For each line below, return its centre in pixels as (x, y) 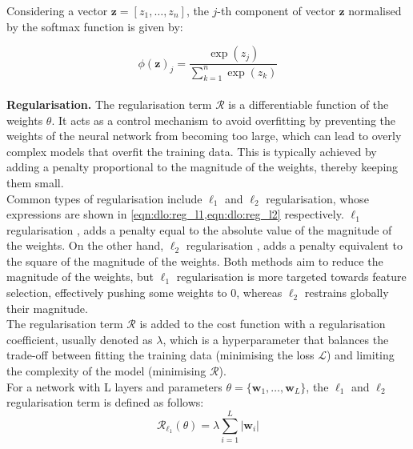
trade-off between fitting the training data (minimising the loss (160, 355)
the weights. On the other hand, (85, 245)
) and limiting (360, 355)
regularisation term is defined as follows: (105, 402)
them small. (35, 182)
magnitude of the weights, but (80, 277)
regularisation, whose (317, 198)
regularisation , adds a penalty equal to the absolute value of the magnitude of (199, 229)
